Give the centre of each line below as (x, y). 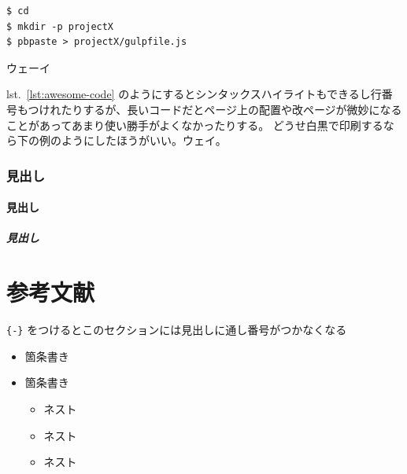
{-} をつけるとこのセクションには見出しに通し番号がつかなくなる (177, 330)
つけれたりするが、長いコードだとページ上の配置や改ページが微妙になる (215, 109)
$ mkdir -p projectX (60, 26)
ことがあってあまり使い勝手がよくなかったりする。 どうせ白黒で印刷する (195, 125)
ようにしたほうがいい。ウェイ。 (144, 140)
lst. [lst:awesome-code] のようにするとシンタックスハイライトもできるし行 (194, 94)
